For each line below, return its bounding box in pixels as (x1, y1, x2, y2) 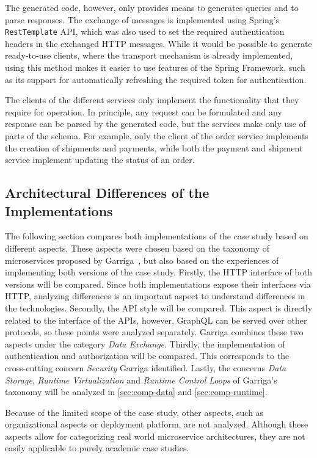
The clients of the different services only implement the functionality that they (5, 93, 299, 106)
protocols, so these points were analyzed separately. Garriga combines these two (5, 325, 304, 338)
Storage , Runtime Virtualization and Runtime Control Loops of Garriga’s (5, 373, 277, 386)
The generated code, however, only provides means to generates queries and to (5, 1, 299, 13)
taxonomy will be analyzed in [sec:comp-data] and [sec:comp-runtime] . (5, 385, 268, 398)
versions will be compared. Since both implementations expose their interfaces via (5, 277, 311, 290)
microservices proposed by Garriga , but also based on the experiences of (5, 253, 279, 266)
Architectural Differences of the (5, 183, 210, 202)
